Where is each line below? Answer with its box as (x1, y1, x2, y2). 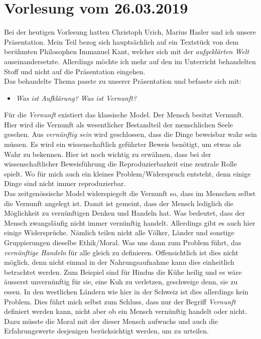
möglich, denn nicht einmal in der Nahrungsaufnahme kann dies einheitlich (4, 257, 234, 267)
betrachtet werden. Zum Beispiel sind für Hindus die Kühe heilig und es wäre (4, 266, 242, 277)
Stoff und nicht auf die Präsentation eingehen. (4, 66, 146, 76)
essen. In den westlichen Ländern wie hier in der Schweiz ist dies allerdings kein (4, 286, 248, 296)
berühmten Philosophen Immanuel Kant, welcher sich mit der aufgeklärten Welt (4, 46, 249, 57)
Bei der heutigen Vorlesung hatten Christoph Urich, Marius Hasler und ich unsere (4, 27, 256, 37)
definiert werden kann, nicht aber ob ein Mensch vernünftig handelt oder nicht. (4, 306, 247, 316)
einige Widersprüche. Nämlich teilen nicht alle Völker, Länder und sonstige (4, 227, 234, 238)
